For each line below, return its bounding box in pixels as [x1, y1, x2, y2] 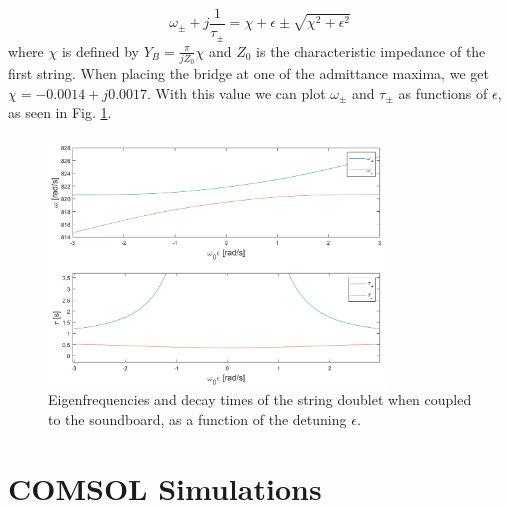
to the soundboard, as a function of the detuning [48, 408, 347, 429]
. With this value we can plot [147, 82, 326, 103]
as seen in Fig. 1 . [8, 102, 112, 123]
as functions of [398, 82, 488, 103]
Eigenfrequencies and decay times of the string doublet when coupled [48, 389, 472, 410]
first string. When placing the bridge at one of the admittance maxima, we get [8, 63, 489, 84]
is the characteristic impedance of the [256, 40, 486, 61]
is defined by [61, 40, 139, 61]
